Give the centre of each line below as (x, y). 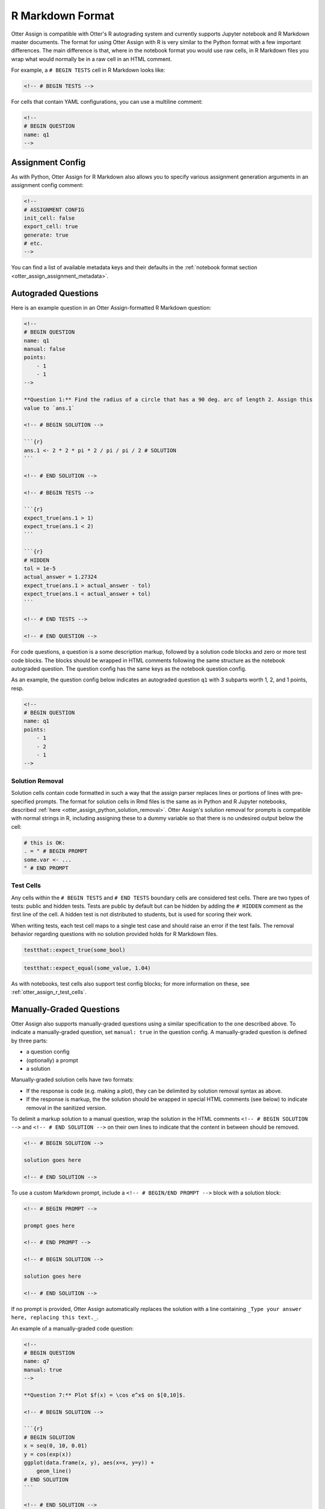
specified (23, 801)
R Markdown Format (63, 16)
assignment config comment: (47, 185)
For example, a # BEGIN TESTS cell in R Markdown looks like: (88, 70)
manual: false (45, 349)
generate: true (46, 235)
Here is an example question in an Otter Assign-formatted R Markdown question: (111, 307)
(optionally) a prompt (52, 1060)
